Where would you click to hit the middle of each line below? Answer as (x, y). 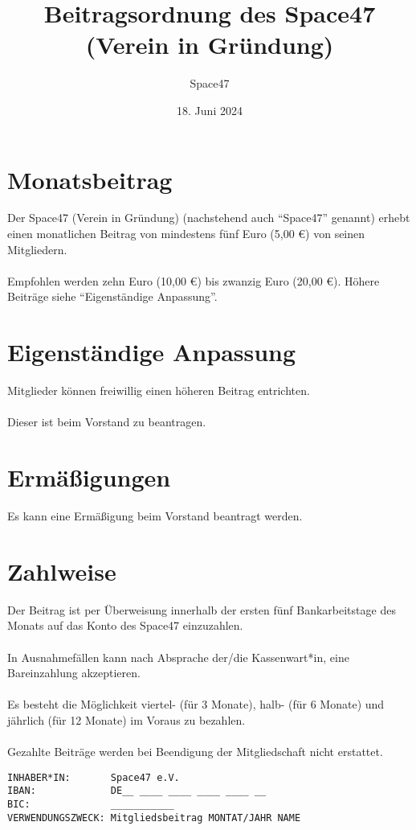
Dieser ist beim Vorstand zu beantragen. (107, 422)
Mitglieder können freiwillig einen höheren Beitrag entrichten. (159, 390)
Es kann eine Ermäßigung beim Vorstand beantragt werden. (155, 516)
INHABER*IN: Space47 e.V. (94, 777)
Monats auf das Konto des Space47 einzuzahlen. (125, 625)
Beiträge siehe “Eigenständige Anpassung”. (112, 296)
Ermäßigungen (89, 477)
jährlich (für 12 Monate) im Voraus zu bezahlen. (126, 719)
